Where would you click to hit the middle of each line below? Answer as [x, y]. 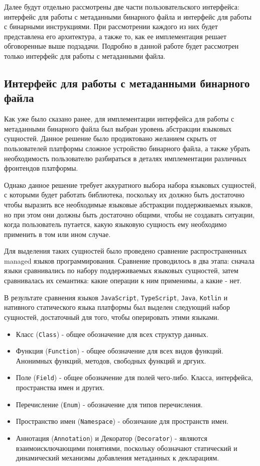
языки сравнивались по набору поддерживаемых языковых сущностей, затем [121, 270]
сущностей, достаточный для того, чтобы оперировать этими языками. [112, 317]
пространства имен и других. [60, 387]
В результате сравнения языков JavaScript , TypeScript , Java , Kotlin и [116, 297]
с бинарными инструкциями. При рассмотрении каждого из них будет [111, 26]
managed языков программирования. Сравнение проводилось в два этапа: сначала [129, 260]
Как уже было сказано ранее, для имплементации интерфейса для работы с [119, 119]
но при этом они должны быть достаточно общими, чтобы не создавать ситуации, [129, 214]
